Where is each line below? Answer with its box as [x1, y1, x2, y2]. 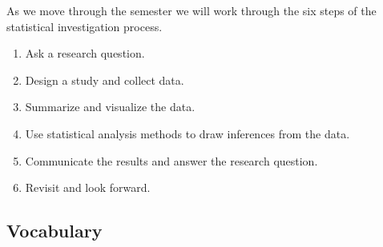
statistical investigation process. [6, 18, 163, 34]
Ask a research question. [25, 45, 145, 62]
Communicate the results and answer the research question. [25, 152, 318, 169]
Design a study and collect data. [25, 71, 184, 88]
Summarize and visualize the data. [25, 98, 196, 115]
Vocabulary [6, 218, 103, 243]
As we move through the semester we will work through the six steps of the [6, 2, 377, 18]
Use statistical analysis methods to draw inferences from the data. [25, 125, 350, 141]
